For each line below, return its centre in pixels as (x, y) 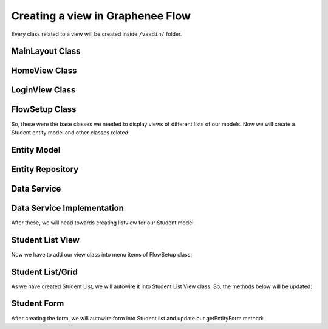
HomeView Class (44, 71)
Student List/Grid (45, 272)
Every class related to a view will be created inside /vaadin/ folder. (97, 34)
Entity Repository (45, 169)
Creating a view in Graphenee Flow (101, 16)
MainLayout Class (46, 51)
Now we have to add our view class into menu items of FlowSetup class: (102, 254)
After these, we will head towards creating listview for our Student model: (103, 223)
